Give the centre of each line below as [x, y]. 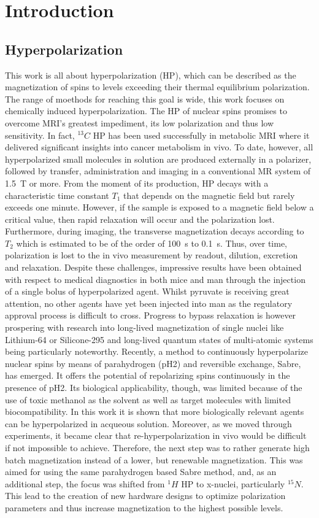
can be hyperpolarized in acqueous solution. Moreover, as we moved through [148, 423]
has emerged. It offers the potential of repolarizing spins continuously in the [148, 375]
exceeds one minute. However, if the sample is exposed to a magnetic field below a [159, 207]
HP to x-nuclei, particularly [233, 483]
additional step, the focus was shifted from [85, 483]
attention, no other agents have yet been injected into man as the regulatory [149, 303]
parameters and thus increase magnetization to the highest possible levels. [144, 507]
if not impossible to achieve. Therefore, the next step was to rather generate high [157, 447]
